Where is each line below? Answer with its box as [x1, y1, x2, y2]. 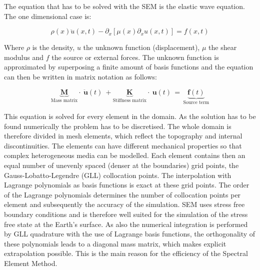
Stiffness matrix [112, 98, 146, 103]
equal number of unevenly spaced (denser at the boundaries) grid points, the [4, 159, 239, 170]
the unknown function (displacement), [83, 42, 200, 52]
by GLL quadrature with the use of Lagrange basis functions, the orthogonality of [4, 228, 255, 239]
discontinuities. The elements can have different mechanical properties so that [4, 140, 242, 150]
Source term [183, 100, 209, 105]
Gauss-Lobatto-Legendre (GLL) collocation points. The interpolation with [4, 169, 231, 180]
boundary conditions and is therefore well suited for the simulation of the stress [4, 208, 248, 219]
